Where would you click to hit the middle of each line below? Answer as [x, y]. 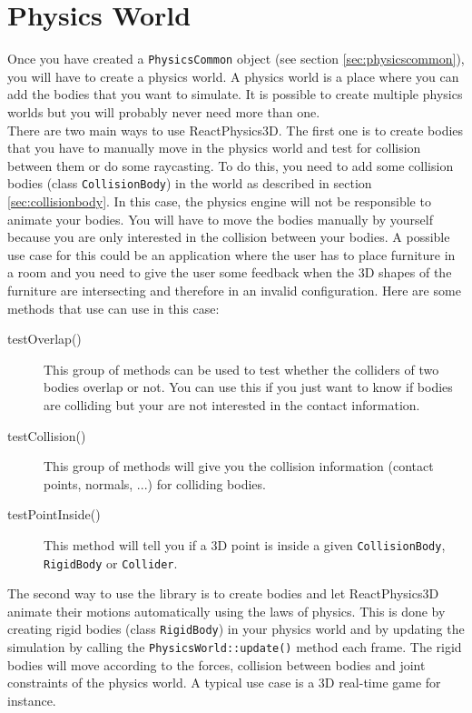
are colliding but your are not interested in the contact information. [232, 404]
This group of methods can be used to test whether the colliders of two [241, 369]
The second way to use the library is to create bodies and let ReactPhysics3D [223, 593]
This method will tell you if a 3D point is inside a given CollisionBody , [245, 544]
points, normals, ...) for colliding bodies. [155, 483]
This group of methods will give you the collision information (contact [239, 466]
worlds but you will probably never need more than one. [164, 111]
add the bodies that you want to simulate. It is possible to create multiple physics [235, 94]
